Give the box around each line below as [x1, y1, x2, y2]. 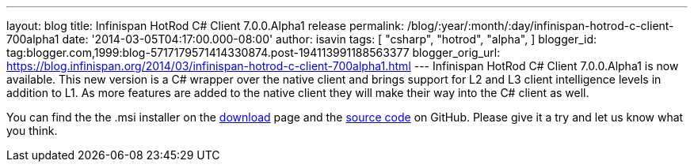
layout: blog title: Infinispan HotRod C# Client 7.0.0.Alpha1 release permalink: [6, 19, 405, 32]
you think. [6, 124, 58, 137]
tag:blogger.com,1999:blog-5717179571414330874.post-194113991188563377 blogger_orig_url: [6, 46, 501, 59]
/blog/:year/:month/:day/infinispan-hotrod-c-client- [406, 19, 674, 32]
